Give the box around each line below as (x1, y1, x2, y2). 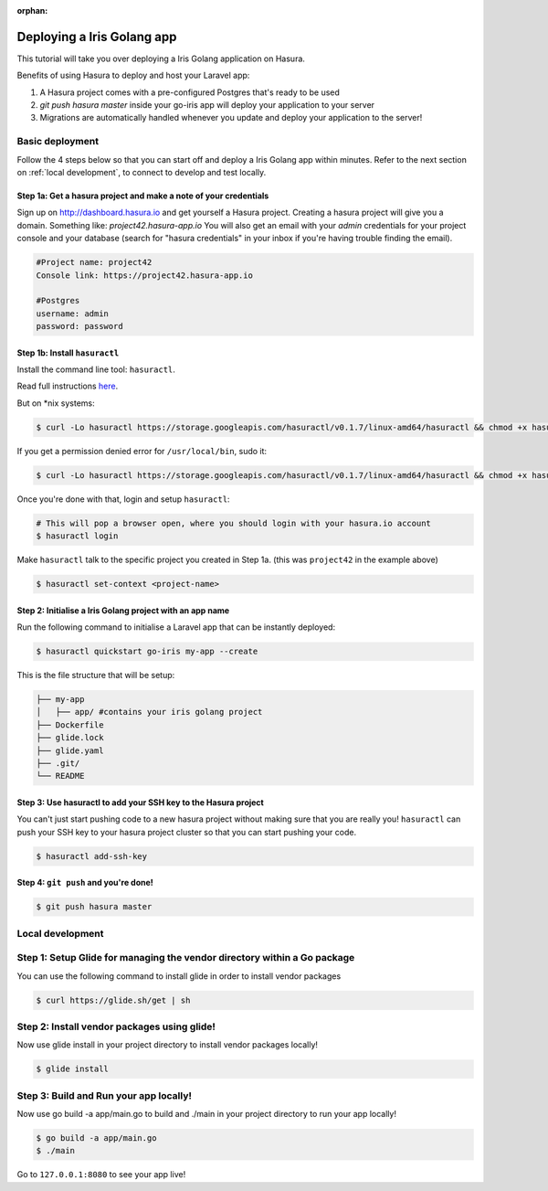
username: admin (36, 308, 110, 319)
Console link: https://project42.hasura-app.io (36, 270, 253, 281)
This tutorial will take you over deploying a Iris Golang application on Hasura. (16, 53, 306, 64)
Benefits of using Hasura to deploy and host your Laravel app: (16, 69, 250, 81)
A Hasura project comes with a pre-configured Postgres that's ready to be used (39, 87, 340, 98)
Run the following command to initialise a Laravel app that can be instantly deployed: (16, 622, 336, 633)
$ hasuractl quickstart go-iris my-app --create (36, 646, 258, 657)
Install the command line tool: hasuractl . (16, 364, 175, 375)
